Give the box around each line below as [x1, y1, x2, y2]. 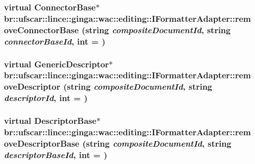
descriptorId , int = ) [4, 92, 88, 104]
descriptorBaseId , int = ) [4, 148, 107, 161]
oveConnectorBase [4, 23, 79, 36]
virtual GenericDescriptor [4, 57, 109, 70]
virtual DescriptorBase [4, 114, 97, 127]
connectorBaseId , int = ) [4, 35, 105, 47]
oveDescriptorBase [4, 137, 80, 149]
